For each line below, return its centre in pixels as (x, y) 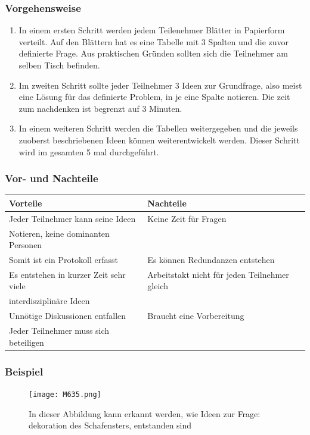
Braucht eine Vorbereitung (196, 316)
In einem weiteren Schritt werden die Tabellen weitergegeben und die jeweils (158, 128)
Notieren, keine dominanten (59, 233)
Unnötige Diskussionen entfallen (68, 316)
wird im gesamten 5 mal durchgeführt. (89, 151)
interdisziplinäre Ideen (49, 301)
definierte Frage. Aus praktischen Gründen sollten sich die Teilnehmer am (153, 53)
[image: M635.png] (65, 394)
